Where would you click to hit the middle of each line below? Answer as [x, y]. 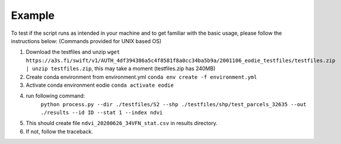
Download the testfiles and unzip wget [73, 52]
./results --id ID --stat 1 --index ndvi [102, 113]
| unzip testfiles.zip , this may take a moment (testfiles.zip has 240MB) [121, 68]
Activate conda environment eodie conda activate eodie [100, 85]
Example [33, 15]
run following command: [55, 96]
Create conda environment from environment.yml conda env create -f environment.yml [141, 77]
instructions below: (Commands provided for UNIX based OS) [86, 41]
